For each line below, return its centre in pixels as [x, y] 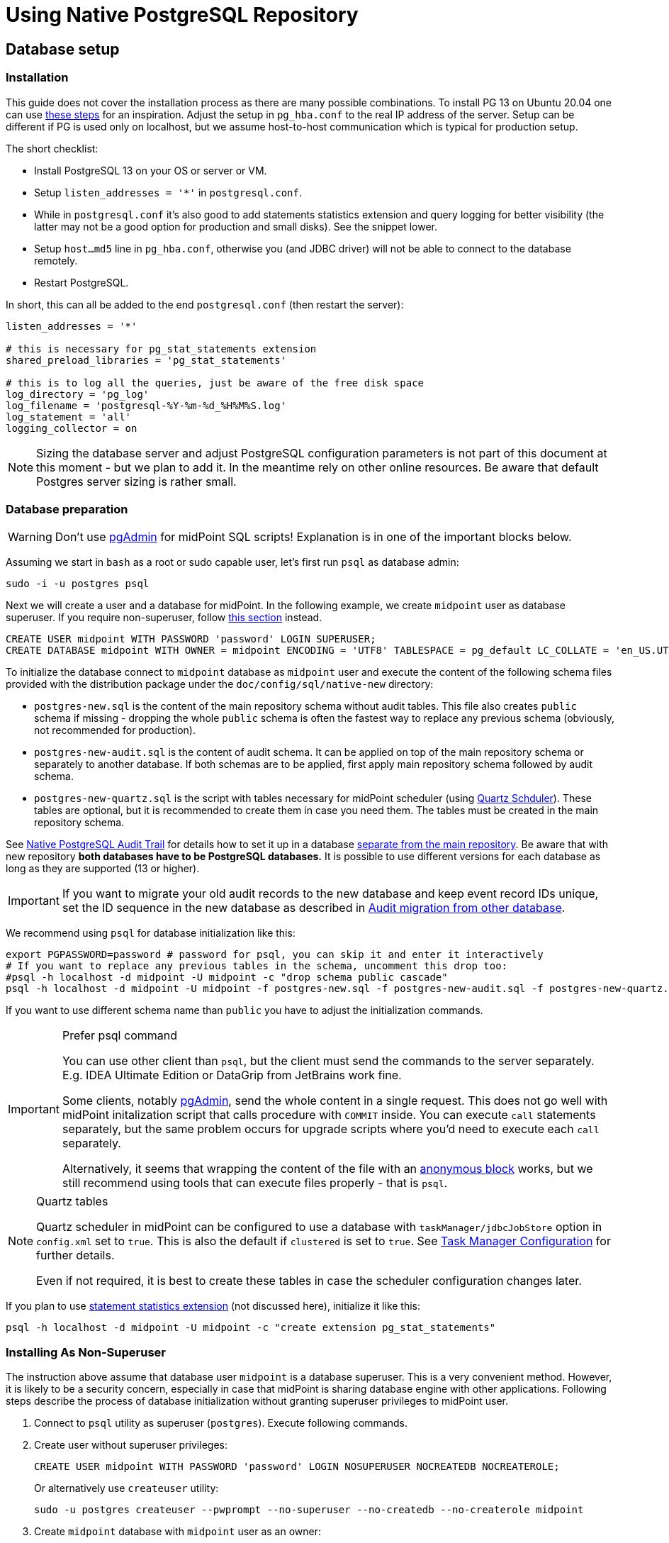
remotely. [56, 260]
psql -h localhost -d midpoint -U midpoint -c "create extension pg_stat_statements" [251, 1328]
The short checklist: [52, 148]
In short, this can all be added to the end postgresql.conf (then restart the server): [205, 304]
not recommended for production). [115, 730]
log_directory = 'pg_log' [78, 394]
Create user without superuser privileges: [131, 1445]
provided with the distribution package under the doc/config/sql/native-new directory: [220, 684]
